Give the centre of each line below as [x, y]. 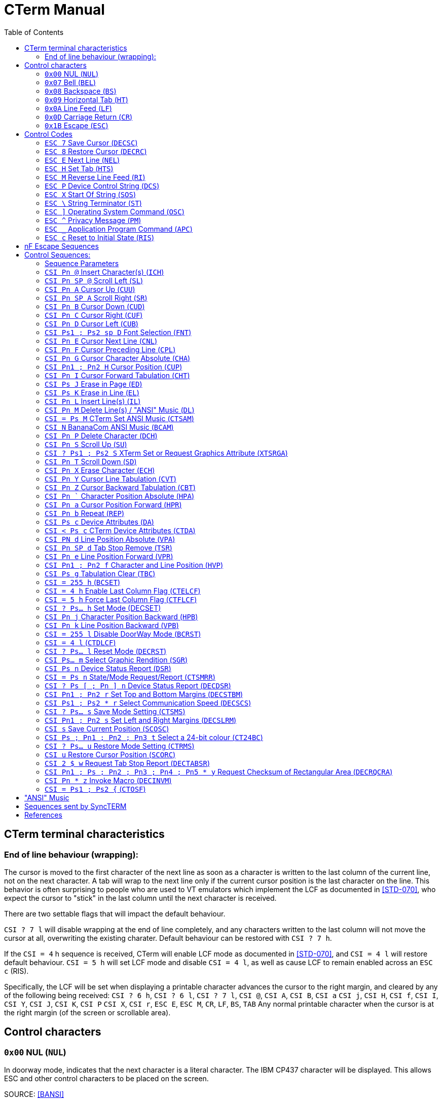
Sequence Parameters [82, 263]
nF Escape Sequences [62, 246]
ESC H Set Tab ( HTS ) [79, 168]
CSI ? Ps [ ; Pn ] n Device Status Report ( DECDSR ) [138, 685]
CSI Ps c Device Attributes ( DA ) [99, 522]
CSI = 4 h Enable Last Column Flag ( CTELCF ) [123, 591]
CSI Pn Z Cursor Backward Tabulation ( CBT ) [120, 487]
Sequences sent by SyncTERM [76, 806]
